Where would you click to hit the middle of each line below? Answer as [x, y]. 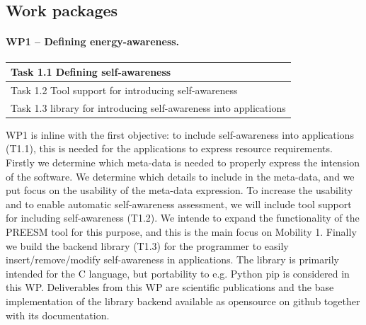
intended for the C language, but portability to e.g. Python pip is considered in [178, 273]
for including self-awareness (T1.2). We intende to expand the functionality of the [183, 218]
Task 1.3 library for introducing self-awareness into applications [148, 107]
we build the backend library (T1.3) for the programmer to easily [147, 245]
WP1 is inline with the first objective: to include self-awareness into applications [180, 134]
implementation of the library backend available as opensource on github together [183, 301]
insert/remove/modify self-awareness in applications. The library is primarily [172, 260]
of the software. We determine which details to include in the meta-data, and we [180, 176]
